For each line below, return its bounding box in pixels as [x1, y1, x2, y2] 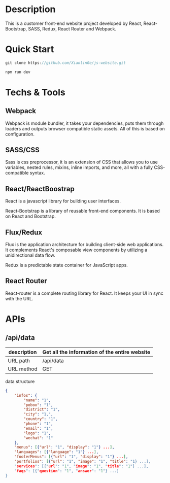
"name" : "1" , [23, 397, 51, 403]
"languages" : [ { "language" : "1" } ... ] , [14, 450, 99, 455]
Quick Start [5, 44, 54, 55]
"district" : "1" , [23, 407, 60, 412]
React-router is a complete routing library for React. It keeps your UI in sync [5, 290, 164, 296]
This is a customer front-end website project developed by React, [5, 20, 143, 26]
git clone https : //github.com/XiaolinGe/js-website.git [5, 60, 126, 65]
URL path [8, 357, 30, 364]
